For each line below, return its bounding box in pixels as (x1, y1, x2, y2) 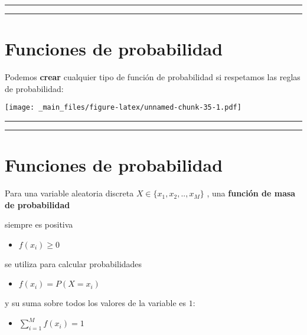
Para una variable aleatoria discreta (5, 187, 134, 199)
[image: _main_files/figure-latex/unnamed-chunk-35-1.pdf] (5, 103, 241, 112)
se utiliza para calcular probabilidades (5, 257, 142, 270)
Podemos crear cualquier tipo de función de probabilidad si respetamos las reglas (5, 71, 301, 83)
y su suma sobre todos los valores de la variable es (5, 297, 187, 309)
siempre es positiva (5, 218, 73, 231)
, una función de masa (207, 187, 296, 199)
